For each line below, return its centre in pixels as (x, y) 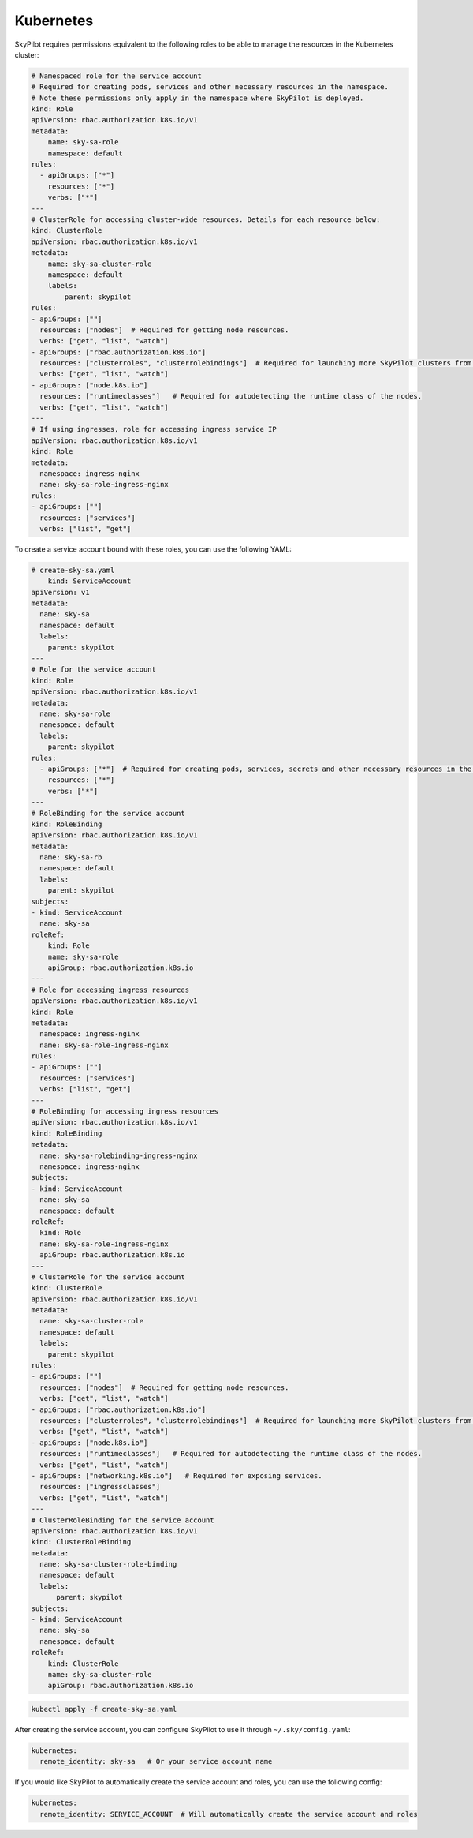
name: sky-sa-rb (71, 857)
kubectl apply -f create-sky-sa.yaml (104, 1709)
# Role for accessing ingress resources (110, 990)
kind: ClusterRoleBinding (81, 1542)
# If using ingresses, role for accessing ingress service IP (154, 429)
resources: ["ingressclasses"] (100, 1487)
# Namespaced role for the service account (117, 76)
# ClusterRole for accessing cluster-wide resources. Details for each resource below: (206, 220)
